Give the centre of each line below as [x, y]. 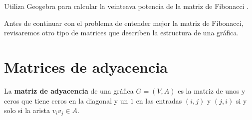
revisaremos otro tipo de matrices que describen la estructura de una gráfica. [122, 33]
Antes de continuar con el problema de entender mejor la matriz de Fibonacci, [124, 23]
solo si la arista [27, 110]
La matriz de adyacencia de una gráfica [69, 90]
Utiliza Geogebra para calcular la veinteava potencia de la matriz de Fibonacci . [126, 6]
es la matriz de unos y [212, 90]
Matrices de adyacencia [86, 66]
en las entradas [159, 100]
